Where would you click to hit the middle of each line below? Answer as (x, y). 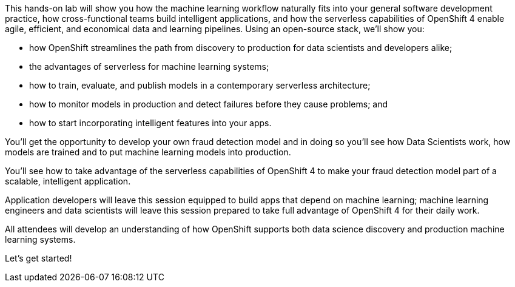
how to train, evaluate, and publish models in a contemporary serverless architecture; (200, 85)
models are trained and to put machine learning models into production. (148, 152)
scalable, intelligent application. (68, 181)
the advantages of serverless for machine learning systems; (149, 66)
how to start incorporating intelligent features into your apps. (150, 123)
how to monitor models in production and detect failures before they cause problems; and (209, 104)
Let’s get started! (39, 258)
